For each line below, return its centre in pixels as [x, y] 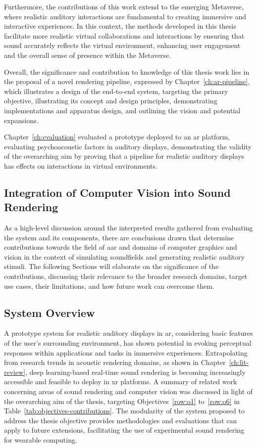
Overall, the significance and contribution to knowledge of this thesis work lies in [127, 71]
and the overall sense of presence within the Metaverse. [88, 55]
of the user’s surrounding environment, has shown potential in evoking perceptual [128, 343]
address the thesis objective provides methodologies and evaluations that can [121, 420]
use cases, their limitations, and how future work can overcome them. [109, 286]
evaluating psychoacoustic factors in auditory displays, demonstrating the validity [128, 146]
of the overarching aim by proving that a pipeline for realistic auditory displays [124, 156]
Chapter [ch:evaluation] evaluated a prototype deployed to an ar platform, [117, 137]
